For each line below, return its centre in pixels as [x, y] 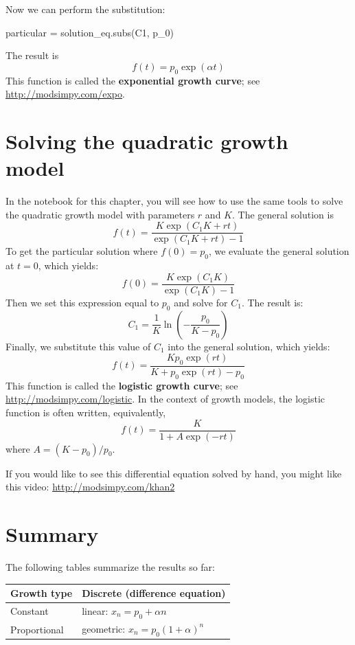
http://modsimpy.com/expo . [65, 94]
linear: [95, 610]
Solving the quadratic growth [147, 140]
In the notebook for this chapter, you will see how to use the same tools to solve [174, 201]
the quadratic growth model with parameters [100, 214]
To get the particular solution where [82, 251]
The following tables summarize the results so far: [110, 566]
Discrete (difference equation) [154, 593]
